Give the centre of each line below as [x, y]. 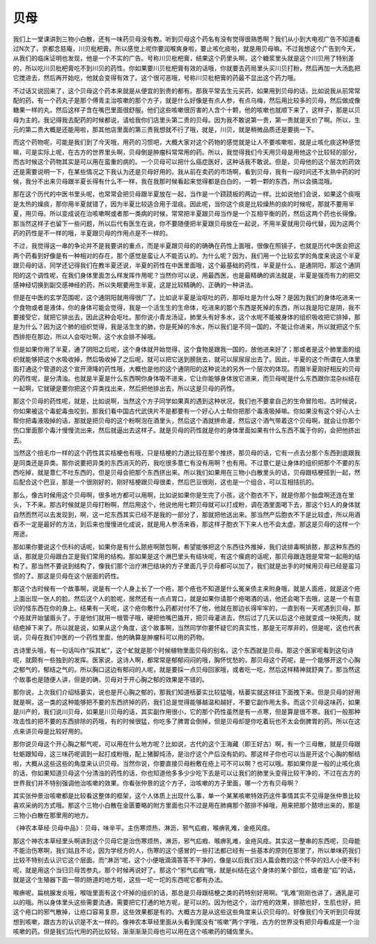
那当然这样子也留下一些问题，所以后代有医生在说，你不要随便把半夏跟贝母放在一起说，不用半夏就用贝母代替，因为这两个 [187, 223]
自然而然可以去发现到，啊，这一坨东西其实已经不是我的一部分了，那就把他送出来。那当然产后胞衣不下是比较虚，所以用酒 [187, 514]
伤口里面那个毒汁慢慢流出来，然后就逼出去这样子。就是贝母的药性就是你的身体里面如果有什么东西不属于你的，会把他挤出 [187, 430]
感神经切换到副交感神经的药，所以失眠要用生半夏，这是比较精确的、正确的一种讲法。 [135, 285]
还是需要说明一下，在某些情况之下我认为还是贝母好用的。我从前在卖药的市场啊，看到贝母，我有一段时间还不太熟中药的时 [187, 171]
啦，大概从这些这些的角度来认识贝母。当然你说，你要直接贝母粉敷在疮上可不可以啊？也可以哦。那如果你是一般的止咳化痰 [187, 763]
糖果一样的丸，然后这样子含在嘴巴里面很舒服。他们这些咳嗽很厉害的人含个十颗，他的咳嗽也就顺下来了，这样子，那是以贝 [187, 110]
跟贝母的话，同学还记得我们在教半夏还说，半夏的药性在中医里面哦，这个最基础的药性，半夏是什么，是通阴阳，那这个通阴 [187, 265]
